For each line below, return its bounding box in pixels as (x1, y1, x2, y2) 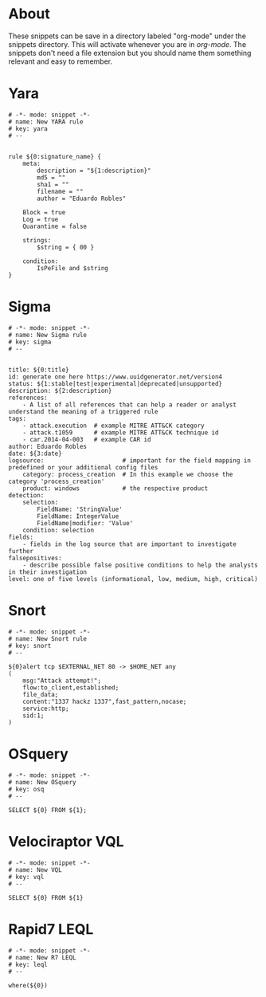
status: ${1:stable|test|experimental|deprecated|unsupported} (8, 379, 223, 387)
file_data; (22, 690, 59, 698)
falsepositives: (8, 554, 62, 562)
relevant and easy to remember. (8, 57, 113, 66)
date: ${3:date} (8, 449, 62, 457)
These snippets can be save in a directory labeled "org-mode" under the (8, 31, 247, 41)
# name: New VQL (8, 866, 62, 873)
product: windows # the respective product (22, 484, 209, 493)
